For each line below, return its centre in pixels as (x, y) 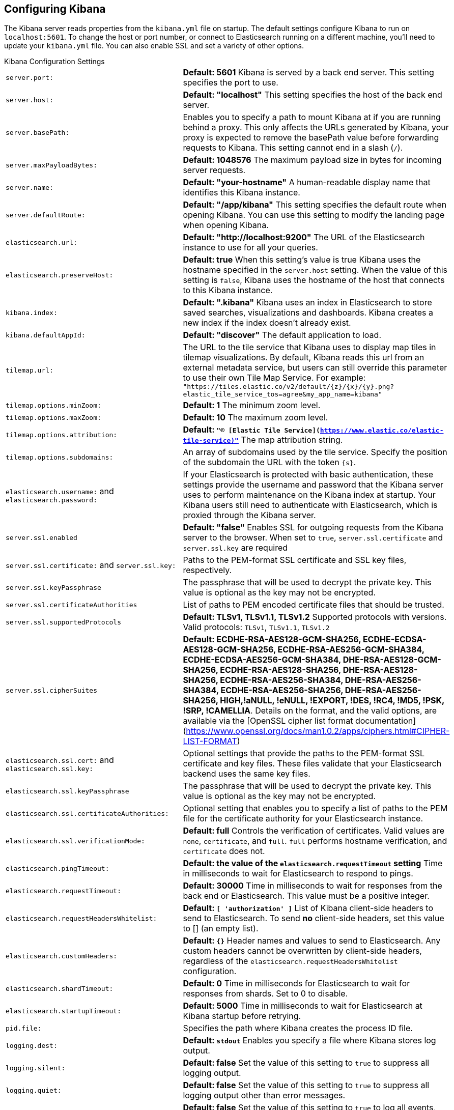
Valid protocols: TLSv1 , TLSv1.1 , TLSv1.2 (256, 627)
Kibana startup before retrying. (242, 1016)
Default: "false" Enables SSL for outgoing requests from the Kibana (313, 528)
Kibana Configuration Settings (54, 62)
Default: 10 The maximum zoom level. (256, 418)
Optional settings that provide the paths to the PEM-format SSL (304, 753)
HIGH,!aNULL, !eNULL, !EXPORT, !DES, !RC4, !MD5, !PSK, (332, 701)
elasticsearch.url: (41, 242)
